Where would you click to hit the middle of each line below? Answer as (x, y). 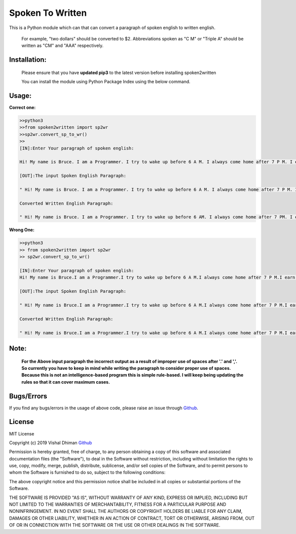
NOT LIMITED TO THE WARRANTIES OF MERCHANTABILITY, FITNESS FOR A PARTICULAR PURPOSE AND (118, 504)
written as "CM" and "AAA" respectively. (62, 46)
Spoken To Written (48, 13)
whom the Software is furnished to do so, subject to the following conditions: (87, 472)
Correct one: (22, 107)
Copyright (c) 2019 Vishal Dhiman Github (51, 443)
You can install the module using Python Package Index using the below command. (106, 82)
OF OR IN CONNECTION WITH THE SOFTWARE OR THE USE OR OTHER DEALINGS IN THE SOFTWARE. (115, 525)
